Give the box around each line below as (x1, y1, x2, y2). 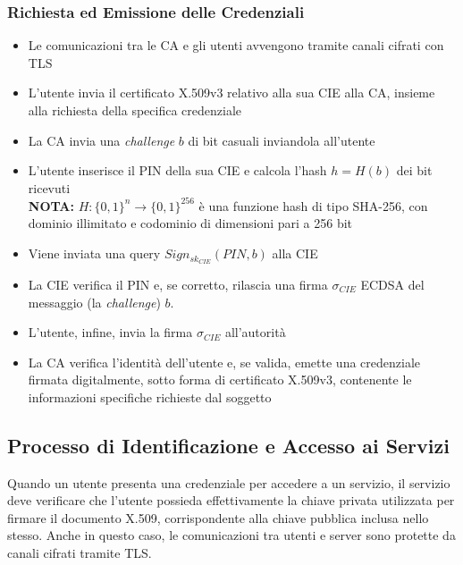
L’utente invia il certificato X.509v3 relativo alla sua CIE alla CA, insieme (28, 83, 435, 102)
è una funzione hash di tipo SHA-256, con (198, 196, 428, 215)
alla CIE (272, 244, 318, 263)
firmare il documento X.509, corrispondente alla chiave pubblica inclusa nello (7, 508, 429, 527)
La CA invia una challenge (28, 131, 175, 149)
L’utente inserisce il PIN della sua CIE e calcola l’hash (28, 161, 327, 180)
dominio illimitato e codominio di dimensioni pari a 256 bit (28, 214, 353, 232)
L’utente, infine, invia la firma (28, 323, 193, 342)
